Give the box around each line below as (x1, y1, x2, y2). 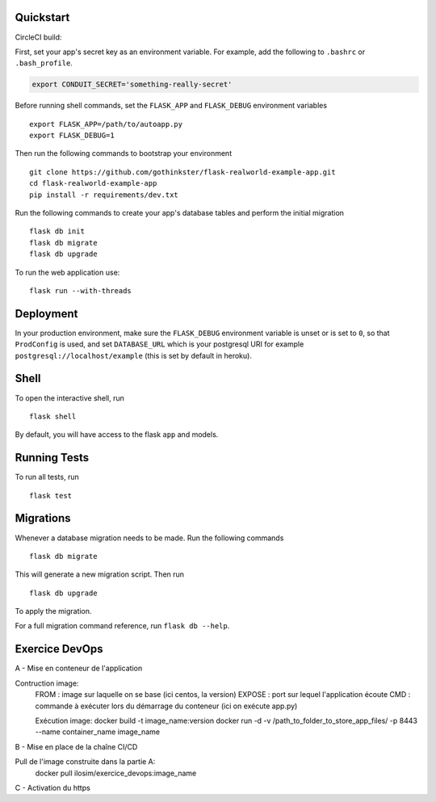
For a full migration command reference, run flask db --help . (15, 621, 230, 631)
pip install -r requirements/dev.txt (29, 190, 179, 199)
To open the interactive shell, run (15, 393, 125, 403)
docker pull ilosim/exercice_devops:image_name (35, 768, 197, 778)
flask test (29, 491, 73, 500)
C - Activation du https (15, 783, 90, 792)
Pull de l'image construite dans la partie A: (15, 757, 156, 766)
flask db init (29, 227, 85, 236)
